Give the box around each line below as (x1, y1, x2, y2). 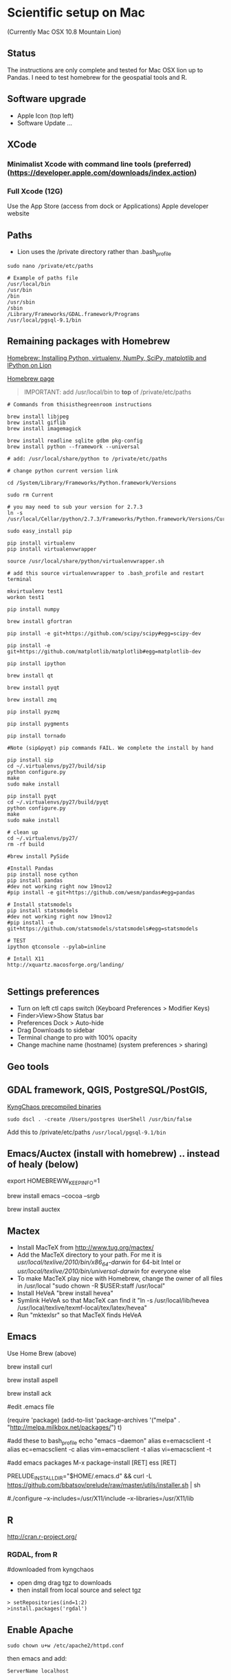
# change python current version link (7, 467, 118, 474)
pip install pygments (7, 720, 69, 727)
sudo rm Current (7, 491, 54, 498)
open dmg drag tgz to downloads (16, 1579, 112, 1587)
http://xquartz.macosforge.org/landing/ (7, 961, 125, 968)
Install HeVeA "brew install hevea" (16, 1289, 113, 1297)
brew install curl (7, 1362, 53, 1371)
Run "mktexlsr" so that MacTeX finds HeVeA (16, 1310, 142, 1319)
